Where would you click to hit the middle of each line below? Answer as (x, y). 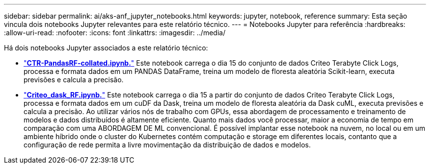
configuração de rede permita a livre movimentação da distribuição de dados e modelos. (167, 145)
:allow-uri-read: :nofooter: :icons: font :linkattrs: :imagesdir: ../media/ (115, 33)
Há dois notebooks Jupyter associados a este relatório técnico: (106, 48)
